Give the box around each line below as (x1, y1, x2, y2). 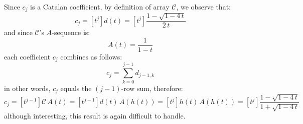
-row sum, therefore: (121, 82, 183, 93)
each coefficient (4, 51, 51, 61)
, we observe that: (176, 1, 231, 11)
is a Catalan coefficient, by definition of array (30, 1, 170, 11)
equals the (60, 82, 92, 93)
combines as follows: (60, 51, 122, 61)
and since (4, 27, 33, 37)
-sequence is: (52, 27, 90, 37)
